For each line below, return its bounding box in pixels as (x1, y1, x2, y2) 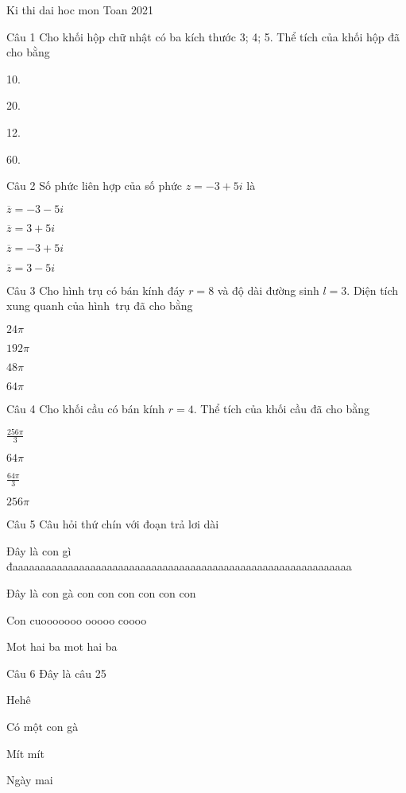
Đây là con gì (6, 542, 72, 559)
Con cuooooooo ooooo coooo (6, 611, 147, 628)
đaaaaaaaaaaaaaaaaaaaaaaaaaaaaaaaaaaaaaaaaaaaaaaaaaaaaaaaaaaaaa (6, 558, 352, 574)
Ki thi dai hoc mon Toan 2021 (6, 2, 154, 17)
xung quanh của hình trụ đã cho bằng (6, 297, 193, 314)
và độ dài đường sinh (217, 281, 319, 298)
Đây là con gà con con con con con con (6, 585, 196, 601)
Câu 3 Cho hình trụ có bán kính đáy (6, 281, 185, 298)
